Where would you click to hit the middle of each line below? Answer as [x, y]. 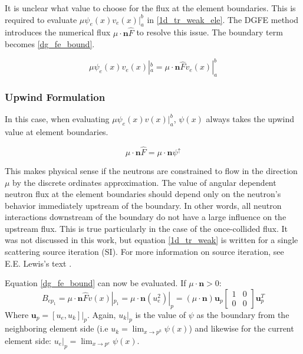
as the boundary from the [243, 314]
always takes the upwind [250, 119]
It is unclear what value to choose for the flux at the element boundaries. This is [150, 8]
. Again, [101, 314]
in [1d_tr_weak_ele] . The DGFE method [223, 19]
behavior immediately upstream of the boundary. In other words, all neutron [143, 205]
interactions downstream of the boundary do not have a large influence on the [146, 217]
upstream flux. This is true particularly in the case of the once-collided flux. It [146, 228]
